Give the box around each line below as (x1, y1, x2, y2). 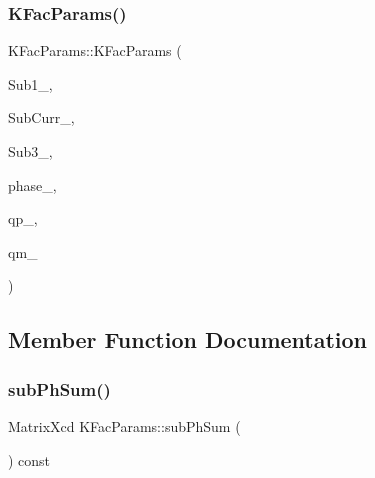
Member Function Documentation (8, 324, 368, 355)
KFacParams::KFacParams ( (8, 40, 182, 61)
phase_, (8, 174, 57, 195)
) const (8, 449, 51, 470)
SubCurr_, (8, 107, 75, 128)
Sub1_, (8, 73, 53, 94)
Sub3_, (8, 141, 53, 161)
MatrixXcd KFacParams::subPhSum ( (8, 415, 241, 436)
